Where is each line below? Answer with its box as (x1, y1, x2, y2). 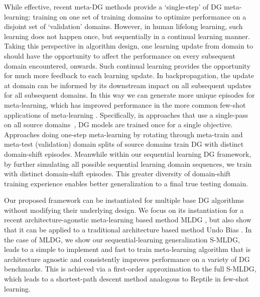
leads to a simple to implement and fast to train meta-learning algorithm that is (4, 244, 251, 254)
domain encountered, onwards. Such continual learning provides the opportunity (4, 60, 250, 71)
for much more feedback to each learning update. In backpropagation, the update (4, 70, 254, 81)
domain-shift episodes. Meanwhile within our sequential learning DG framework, (4, 148, 251, 159)
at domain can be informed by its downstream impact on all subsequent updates (4, 80, 251, 90)
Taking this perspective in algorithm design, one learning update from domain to (4, 41, 253, 51)
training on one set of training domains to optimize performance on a (33, 11, 246, 22)
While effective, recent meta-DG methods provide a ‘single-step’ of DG (4, 2, 222, 12)
